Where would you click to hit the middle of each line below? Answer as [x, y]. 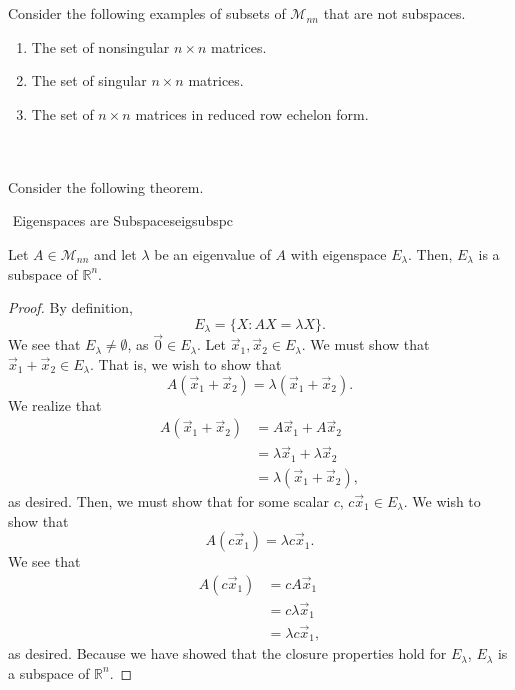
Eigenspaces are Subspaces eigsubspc [123, 220]
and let [115, 253]
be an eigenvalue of [212, 253]
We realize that [55, 404]
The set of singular [89, 80]
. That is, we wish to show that [186, 363]
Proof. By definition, [70, 307]
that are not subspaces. [394, 13]
